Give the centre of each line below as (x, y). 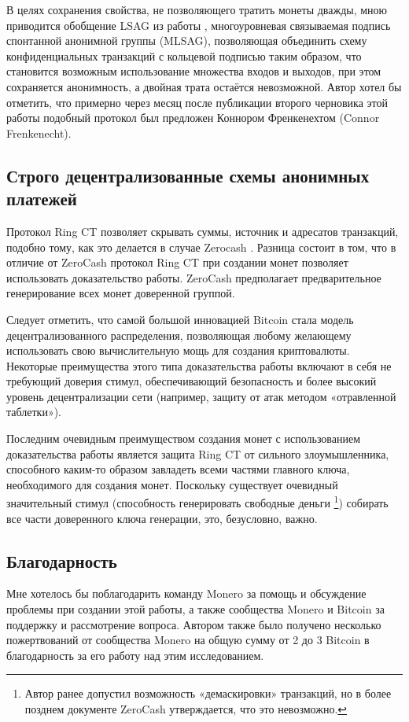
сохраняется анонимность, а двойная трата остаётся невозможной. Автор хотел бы (204, 86)
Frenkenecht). (39, 133)
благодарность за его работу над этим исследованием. (135, 655)
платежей (42, 199)
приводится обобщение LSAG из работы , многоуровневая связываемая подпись (199, 25)
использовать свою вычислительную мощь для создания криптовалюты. (178, 350)
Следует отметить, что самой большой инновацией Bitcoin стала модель (180, 319)
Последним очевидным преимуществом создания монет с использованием (184, 438)
